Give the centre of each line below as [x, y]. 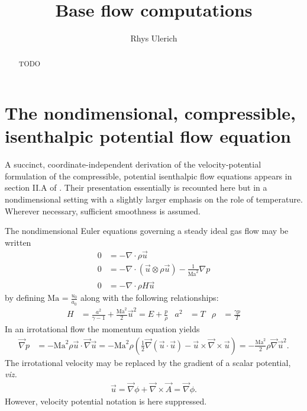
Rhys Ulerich [154, 38]
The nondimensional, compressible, [150, 113]
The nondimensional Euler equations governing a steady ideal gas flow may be [147, 231]
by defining [25, 298]
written [18, 242]
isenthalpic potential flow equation [148, 136]
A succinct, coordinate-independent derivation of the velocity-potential [133, 164]
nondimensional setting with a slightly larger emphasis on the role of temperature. [154, 199]
